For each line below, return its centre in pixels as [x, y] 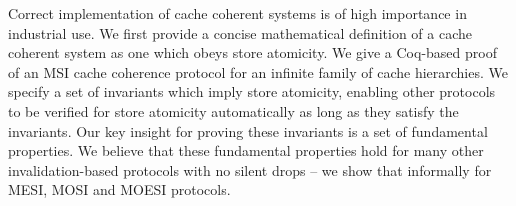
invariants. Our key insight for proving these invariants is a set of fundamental [248, 130]
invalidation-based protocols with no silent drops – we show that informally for [250, 169]
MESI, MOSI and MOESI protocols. [119, 189]
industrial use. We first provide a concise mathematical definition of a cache [240, 32]
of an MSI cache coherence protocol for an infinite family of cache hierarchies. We [258, 71]
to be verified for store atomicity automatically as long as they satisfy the [233, 110]
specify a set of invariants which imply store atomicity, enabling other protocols [252, 91]
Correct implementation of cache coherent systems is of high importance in [237, 13]
